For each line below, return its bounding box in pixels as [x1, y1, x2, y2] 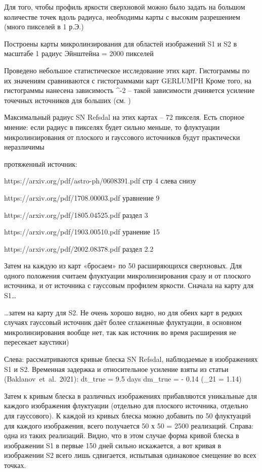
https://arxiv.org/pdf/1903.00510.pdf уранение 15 [4, 226, 160, 237]
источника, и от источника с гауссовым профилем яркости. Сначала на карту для [4, 280, 254, 291]
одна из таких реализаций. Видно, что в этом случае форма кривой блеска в [4, 430, 239, 441]
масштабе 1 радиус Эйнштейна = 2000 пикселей [4, 48, 154, 59]
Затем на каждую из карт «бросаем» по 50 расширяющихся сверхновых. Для [4, 260, 242, 271]
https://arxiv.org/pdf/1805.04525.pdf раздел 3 [4, 209, 148, 220]
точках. [4, 459, 26, 470]
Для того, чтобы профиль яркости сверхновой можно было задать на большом [4, 2, 245, 12]
